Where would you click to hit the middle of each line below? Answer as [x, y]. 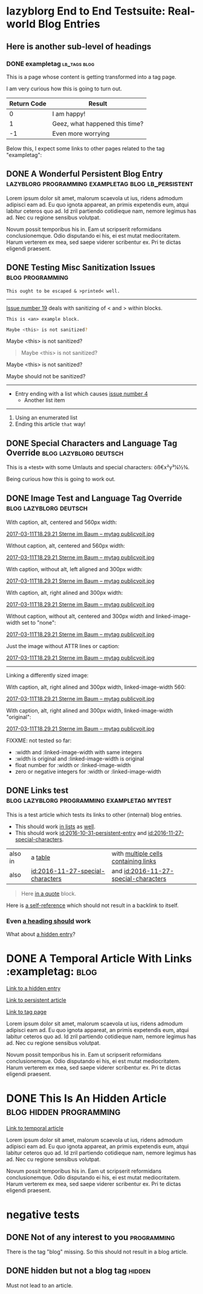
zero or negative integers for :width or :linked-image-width [88, 772]
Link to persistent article [36, 1000]
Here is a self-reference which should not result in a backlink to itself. [93, 905]
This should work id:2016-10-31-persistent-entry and [81, 833]
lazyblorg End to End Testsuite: [86, 11]
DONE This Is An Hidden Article [86, 1098]
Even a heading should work [49, 921]
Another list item [44, 400]
